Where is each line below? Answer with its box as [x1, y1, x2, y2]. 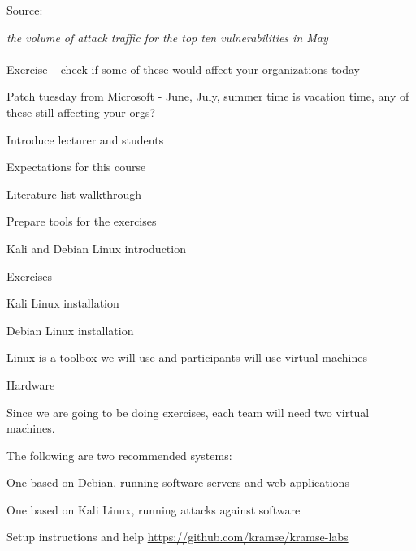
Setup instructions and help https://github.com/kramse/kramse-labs [6, 528, 349, 545]
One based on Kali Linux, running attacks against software [6, 501, 301, 518]
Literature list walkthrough [6, 185, 142, 202]
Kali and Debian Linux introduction [6, 239, 186, 256]
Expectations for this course [6, 158, 146, 175]
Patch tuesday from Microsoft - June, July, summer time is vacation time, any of [6, 88, 409, 105]
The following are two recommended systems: [6, 446, 232, 463]
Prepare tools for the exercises [6, 213, 157, 230]
